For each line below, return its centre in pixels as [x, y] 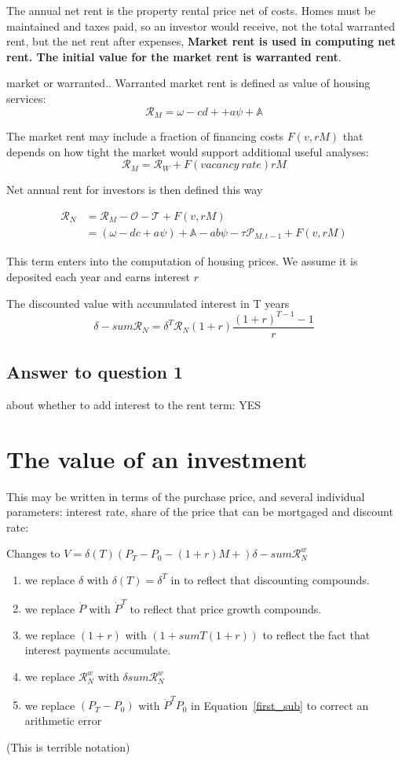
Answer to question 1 [95, 372]
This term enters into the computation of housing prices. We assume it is [182, 261]
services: [26, 98]
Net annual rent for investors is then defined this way [135, 190]
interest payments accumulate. [98, 650]
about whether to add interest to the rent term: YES [133, 404]
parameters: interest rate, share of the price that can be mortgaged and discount [200, 512]
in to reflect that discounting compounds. [270, 579]
